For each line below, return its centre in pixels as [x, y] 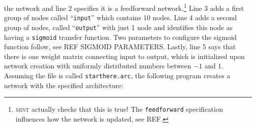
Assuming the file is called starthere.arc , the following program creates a [117, 75]
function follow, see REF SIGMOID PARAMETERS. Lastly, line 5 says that [120, 47]
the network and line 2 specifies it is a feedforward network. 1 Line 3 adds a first [124, 7]
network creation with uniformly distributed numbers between [98, 66]
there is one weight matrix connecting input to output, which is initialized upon [125, 56]
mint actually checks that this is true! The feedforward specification [119, 109]
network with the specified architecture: [64, 85]
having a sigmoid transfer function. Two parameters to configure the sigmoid [120, 37]
